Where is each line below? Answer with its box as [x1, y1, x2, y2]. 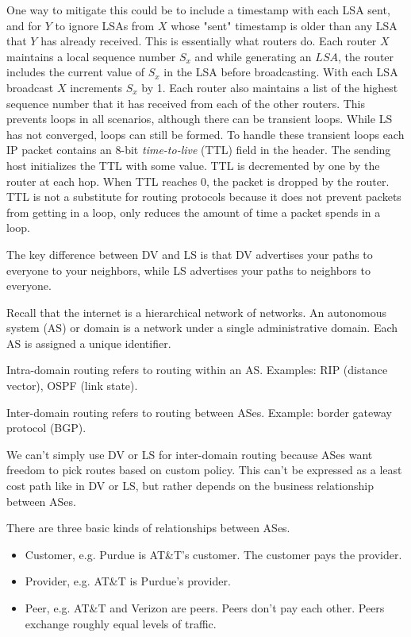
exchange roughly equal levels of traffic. [25, 615, 217, 631]
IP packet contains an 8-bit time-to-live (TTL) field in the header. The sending [6, 141, 391, 158]
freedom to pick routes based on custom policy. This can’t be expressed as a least [6, 461, 402, 478]
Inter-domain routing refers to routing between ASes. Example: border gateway [6, 403, 392, 420]
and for [6, 17, 42, 33]
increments [70, 79, 122, 95]
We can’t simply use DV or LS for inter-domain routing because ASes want [6, 446, 373, 462]
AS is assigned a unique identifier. [6, 334, 171, 351]
